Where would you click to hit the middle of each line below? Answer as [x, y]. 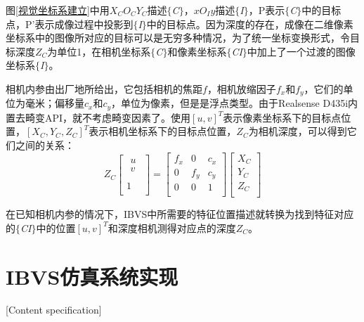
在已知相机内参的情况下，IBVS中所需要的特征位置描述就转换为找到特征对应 [180, 214]
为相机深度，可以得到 [298, 131]
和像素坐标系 [197, 51]
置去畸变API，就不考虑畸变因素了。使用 [98, 117]
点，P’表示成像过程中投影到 [70, 24]
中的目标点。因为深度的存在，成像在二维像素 [250, 24]
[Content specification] [54, 310]
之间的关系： [45, 145]
